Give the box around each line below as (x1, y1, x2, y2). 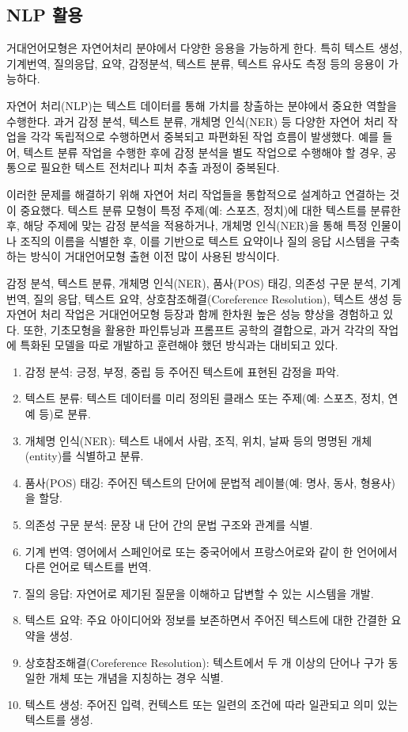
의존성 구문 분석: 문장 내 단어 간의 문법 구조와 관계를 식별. (25, 517, 313, 533)
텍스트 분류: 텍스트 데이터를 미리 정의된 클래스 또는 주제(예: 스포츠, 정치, (25, 390, 384, 406)
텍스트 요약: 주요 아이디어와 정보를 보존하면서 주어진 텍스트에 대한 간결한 (25, 612, 387, 628)
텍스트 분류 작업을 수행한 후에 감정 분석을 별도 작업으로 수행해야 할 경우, (23, 143, 383, 160)
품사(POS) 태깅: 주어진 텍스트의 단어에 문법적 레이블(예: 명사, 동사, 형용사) (25, 474, 395, 490)
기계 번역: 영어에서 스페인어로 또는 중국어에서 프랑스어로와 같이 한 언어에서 (25, 543, 398, 559)
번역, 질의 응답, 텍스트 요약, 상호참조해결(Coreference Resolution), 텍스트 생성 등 (6, 290, 402, 307)
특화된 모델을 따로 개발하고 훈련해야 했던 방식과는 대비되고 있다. (20, 337, 338, 353)
